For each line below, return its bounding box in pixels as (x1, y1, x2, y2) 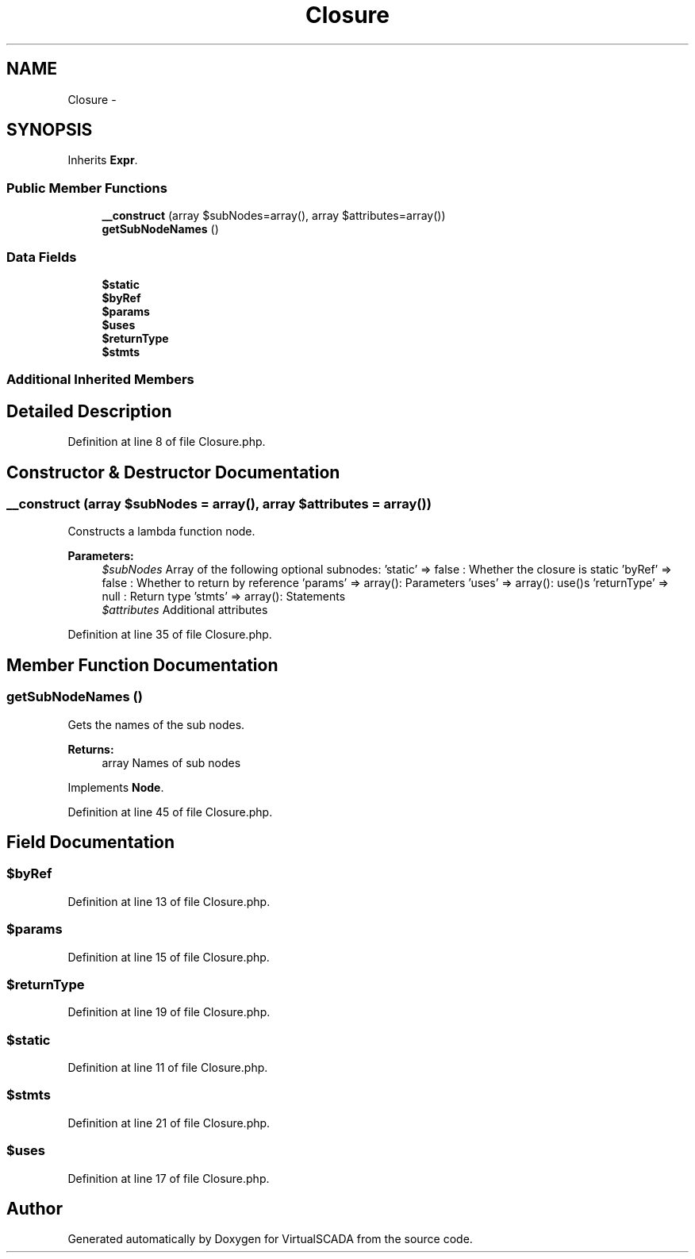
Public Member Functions (6, 179, 167, 196)
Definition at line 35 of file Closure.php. (67, 628, 272, 642)
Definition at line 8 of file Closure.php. (67, 435, 266, 449)
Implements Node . (67, 780, 164, 794)
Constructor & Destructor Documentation (6, 462, 340, 482)
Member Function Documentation (6, 654, 278, 675)
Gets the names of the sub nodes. (67, 717, 245, 731)
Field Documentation (6, 832, 175, 853)
